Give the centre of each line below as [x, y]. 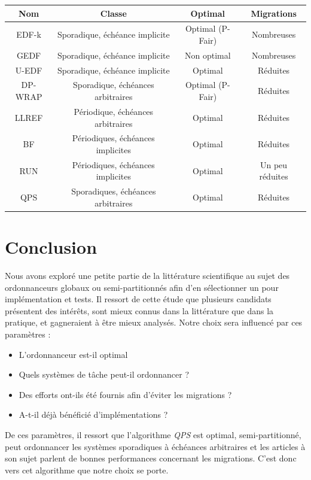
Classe [113, 13]
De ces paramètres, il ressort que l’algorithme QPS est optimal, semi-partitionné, [153, 434]
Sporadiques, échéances [114, 191]
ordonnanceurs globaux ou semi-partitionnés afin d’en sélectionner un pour [142, 287]
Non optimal [208, 55]
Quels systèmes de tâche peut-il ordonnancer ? [104, 374]
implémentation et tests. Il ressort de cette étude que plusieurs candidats [138, 299]
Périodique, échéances [114, 111]
